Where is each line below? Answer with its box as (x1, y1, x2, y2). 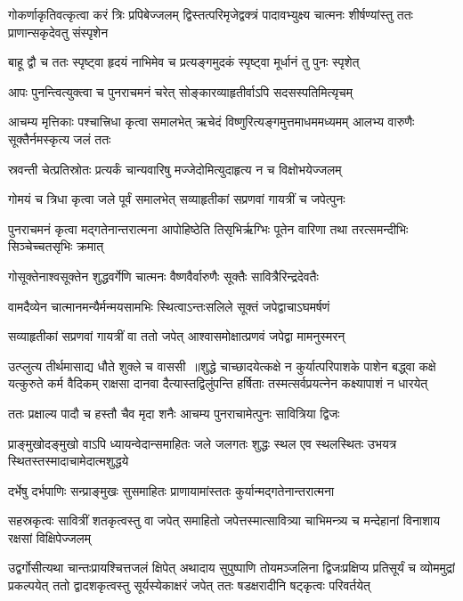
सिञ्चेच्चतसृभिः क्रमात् (8, 237, 104, 256)
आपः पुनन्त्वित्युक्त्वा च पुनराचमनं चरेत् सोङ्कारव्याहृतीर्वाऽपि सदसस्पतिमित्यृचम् (8, 82, 353, 101)
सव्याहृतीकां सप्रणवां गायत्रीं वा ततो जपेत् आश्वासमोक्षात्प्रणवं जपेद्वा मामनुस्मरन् (8, 327, 345, 345)
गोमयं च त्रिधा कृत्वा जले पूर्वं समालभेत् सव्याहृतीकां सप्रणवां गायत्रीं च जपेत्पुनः (8, 190, 345, 208)
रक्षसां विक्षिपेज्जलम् (8, 528, 92, 547)
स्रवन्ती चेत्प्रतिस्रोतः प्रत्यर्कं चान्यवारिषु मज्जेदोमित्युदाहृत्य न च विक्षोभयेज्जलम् (8, 159, 342, 178)
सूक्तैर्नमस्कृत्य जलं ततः (8, 129, 111, 148)
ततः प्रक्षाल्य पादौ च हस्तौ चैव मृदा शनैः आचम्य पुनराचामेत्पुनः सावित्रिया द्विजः (8, 403, 340, 422)
